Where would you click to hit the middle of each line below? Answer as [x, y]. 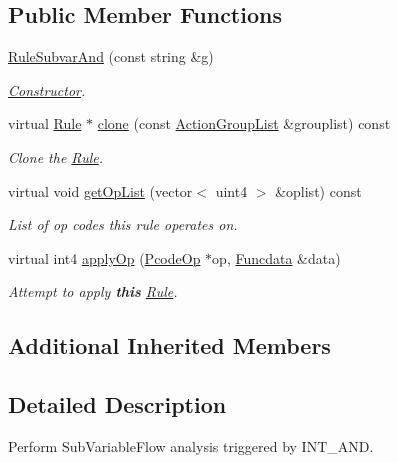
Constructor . [47, 89]
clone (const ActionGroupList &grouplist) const [244, 123]
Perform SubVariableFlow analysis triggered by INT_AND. [191, 445]
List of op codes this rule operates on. [123, 224]
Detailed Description [117, 404]
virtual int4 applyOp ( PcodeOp [104, 257]
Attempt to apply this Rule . [93, 291]
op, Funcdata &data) [276, 257]
